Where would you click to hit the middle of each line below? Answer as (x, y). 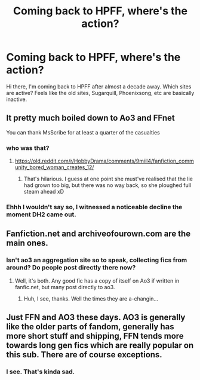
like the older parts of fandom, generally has (90, 327)
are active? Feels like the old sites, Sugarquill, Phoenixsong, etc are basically (100, 93)
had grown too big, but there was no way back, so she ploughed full (107, 185)
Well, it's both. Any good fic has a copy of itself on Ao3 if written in (97, 281)
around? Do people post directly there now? (71, 268)
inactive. (17, 99)
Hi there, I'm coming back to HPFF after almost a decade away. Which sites (99, 86)
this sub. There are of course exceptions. (84, 355)
